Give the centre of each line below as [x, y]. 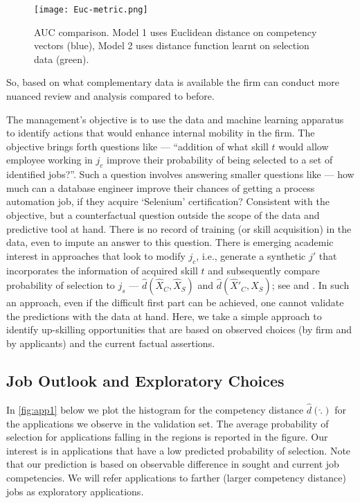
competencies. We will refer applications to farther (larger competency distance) [176, 477]
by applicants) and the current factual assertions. [111, 343]
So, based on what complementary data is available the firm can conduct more [173, 82]
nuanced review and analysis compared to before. [110, 96]
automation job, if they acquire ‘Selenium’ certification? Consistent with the [168, 201]
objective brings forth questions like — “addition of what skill [137, 146]
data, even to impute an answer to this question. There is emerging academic [170, 242]
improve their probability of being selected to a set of [220, 160]
